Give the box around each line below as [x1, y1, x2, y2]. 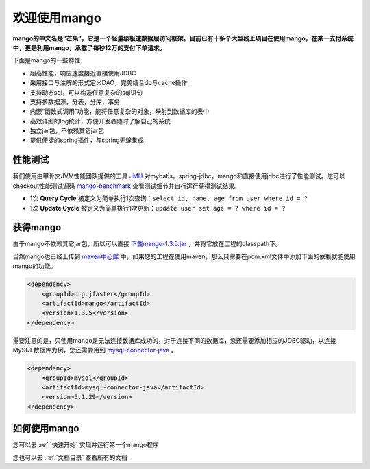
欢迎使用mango [12, 10, 102, 25]
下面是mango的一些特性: [12, 56, 82, 64]
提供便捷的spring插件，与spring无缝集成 [29, 136, 144, 144]
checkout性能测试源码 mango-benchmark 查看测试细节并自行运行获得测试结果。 [12, 182, 241, 190]
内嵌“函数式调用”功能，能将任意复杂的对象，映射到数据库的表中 [29, 107, 210, 116]
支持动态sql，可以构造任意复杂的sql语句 [29, 88, 143, 96]
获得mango [12, 221, 62, 233]
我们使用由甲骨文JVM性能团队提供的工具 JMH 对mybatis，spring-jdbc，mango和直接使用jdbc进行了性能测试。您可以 [12, 172, 345, 180]
